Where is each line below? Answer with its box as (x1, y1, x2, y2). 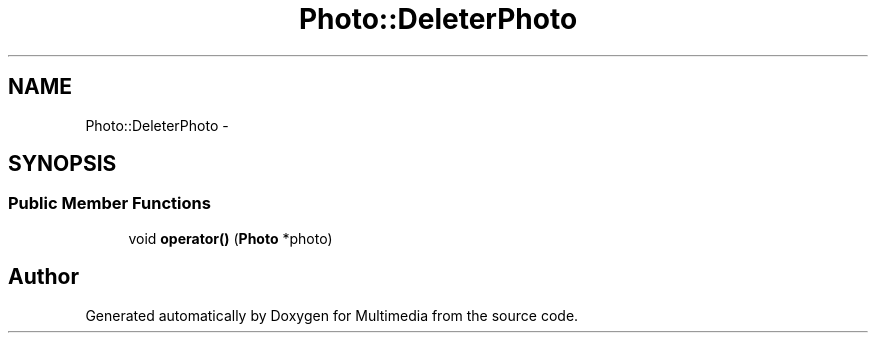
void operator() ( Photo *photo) (128, 229, 333, 247)
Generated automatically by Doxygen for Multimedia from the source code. (85, 306, 579, 324)
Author (8, 264, 79, 290)
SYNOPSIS (8, 151, 117, 177)
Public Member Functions (8, 193, 211, 214)
